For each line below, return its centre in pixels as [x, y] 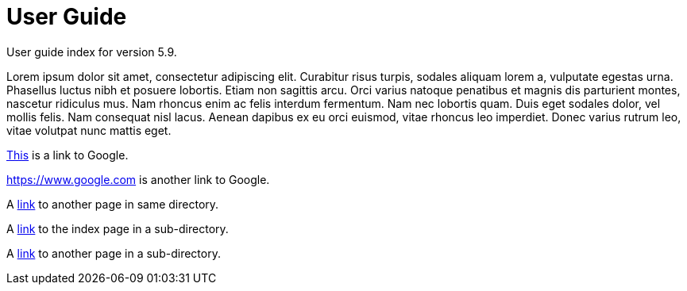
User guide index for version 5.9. [92, 52]
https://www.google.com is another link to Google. [138, 179]
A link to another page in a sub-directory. [114, 253]
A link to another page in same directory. [113, 204]
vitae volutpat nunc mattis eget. [89, 130]
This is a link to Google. [68, 155]
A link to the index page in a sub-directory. [118, 228]
